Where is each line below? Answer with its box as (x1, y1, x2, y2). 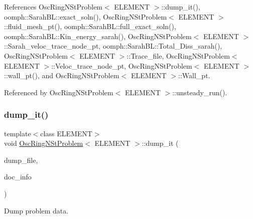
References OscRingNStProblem (4, 2, 103, 12)
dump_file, (4, 154, 38, 165)
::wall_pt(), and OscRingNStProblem (4, 70, 119, 81)
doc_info (4, 171, 32, 182)
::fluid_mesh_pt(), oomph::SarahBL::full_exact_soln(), (4, 21, 176, 32)
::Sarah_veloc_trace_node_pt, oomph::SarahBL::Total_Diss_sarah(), (4, 41, 222, 51)
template (4, 128, 31, 138)
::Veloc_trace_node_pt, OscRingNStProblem (51, 60, 192, 71)
